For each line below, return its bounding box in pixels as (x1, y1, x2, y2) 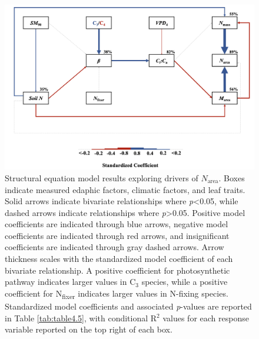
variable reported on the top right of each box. (5, 323, 172, 335)
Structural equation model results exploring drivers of (5, 171, 198, 184)
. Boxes (218, 171, 245, 184)
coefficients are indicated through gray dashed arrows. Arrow (5, 241, 224, 253)
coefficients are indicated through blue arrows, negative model (5, 218, 228, 230)
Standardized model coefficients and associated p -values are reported (5, 300, 252, 312)
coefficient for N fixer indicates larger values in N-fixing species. (5, 287, 228, 301)
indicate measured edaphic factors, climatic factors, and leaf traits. (5, 183, 245, 195)
